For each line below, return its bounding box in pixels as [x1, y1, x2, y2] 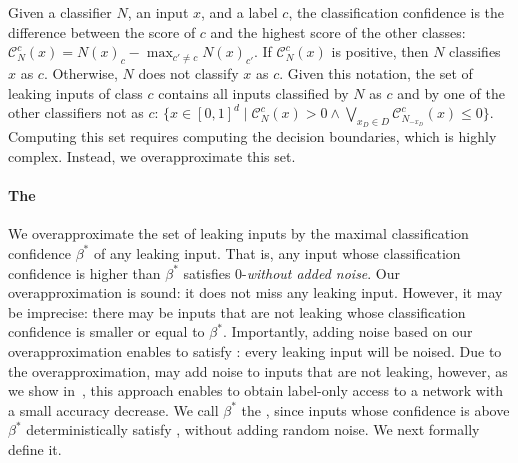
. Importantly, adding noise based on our [222, 321, 473, 342]
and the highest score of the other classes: [210, 21, 466, 42]
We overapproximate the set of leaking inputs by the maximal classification [8, 223, 469, 244]
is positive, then [331, 41, 429, 62]
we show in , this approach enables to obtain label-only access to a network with [8, 380, 504, 401]
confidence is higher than [8, 262, 161, 283]
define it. [8, 438, 62, 459]
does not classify [138, 62, 239, 83]
